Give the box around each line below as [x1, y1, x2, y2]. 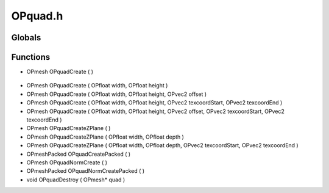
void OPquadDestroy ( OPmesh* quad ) [26, 176, 126, 183]
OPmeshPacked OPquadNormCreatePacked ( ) [26, 167, 145, 175]
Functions [11, 52, 51, 62]
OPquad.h [11, 9, 63, 23]
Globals [11, 32, 41, 43]
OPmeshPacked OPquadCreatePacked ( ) [26, 150, 131, 158]
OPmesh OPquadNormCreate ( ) [26, 159, 108, 166]
